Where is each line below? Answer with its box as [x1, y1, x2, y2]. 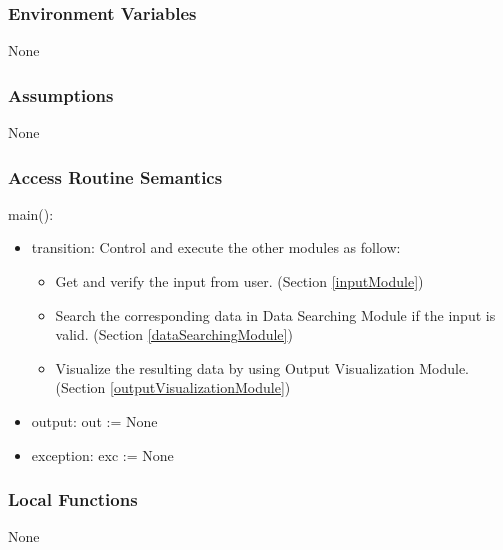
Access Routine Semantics [8, 164, 223, 189]
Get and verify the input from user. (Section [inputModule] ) [55, 271, 424, 292]
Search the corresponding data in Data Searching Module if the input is [55, 304, 496, 325]
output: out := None [31, 411, 158, 431]
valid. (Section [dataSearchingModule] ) [55, 324, 293, 345]
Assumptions [8, 82, 114, 107]
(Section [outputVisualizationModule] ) [55, 377, 291, 398]
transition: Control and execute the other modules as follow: [31, 237, 401, 258]
